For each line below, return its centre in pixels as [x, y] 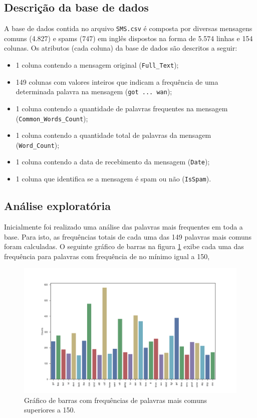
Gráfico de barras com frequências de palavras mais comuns [116, 400]
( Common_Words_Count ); [52, 118]
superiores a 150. [50, 410]
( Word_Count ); [38, 145]
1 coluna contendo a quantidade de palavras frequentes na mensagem [122, 108]
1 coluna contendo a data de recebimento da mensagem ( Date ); [113, 162]
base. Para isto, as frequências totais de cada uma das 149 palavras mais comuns [128, 236]
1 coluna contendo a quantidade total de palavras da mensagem [113, 135]
